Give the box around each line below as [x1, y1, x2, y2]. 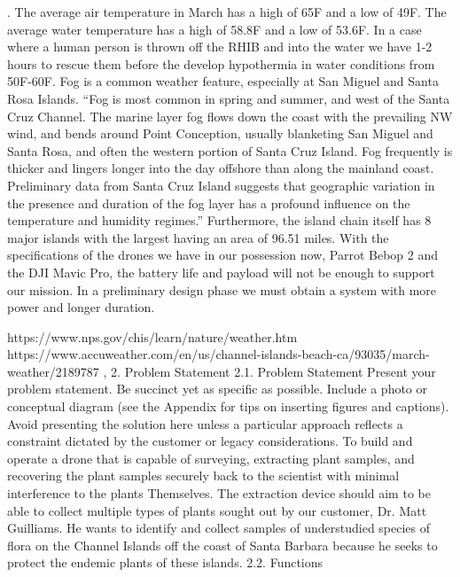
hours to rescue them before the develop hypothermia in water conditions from [7, 54, 435, 73]
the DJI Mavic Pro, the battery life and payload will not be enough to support [7, 262, 435, 281]
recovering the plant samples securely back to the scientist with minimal [7, 466, 400, 485]
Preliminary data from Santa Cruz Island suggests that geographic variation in [7, 175, 435, 194]
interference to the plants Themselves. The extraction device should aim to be [7, 484, 431, 503]
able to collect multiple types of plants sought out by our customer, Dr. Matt [7, 501, 427, 519]
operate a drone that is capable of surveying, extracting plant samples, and [7, 448, 415, 467]
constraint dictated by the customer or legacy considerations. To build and [7, 432, 413, 450]
